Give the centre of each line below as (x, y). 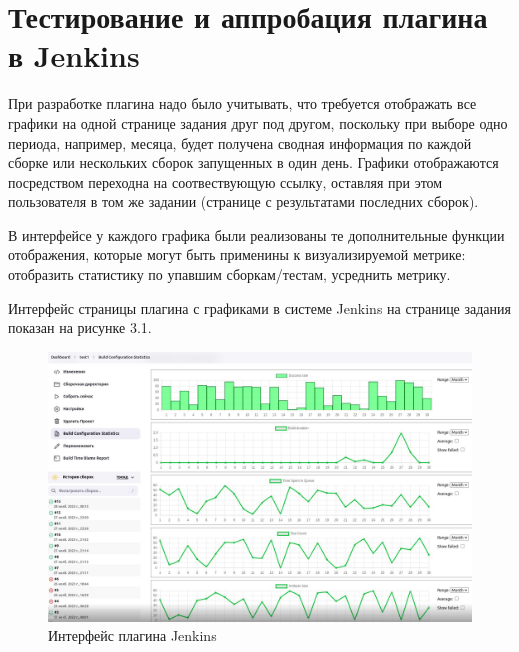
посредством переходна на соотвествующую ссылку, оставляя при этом (225, 181)
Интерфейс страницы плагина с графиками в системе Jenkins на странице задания (260, 307)
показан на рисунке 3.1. (80, 327)
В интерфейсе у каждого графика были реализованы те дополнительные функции (256, 234)
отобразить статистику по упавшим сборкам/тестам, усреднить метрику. (229, 274)
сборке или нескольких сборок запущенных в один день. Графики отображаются (253, 162)
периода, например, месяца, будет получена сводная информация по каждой (240, 142)
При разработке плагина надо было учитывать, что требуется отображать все (242, 103)
